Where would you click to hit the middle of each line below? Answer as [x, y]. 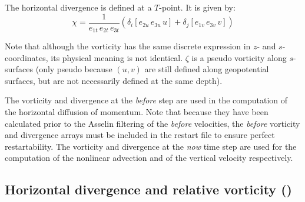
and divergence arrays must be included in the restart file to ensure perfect [140, 135]
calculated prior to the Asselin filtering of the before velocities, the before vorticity [152, 123]
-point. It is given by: [197, 7]
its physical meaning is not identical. [117, 57]
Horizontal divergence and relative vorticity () [148, 189]
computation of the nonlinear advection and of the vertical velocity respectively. [149, 158]
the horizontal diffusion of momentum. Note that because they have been [137, 112]
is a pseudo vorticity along [239, 57]
